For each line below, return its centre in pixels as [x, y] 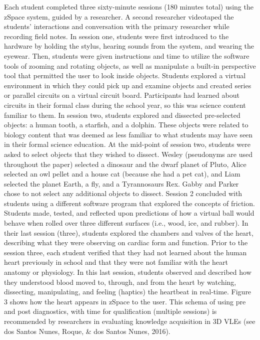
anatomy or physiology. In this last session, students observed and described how [128, 272]
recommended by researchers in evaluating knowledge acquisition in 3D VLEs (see [130, 321]
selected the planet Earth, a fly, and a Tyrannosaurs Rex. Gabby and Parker [121, 183]
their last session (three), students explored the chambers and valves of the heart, [129, 232]
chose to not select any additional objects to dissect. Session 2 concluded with [123, 193]
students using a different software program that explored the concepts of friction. [129, 203]
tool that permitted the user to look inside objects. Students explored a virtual [125, 75]
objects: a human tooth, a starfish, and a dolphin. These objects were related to [126, 125]
